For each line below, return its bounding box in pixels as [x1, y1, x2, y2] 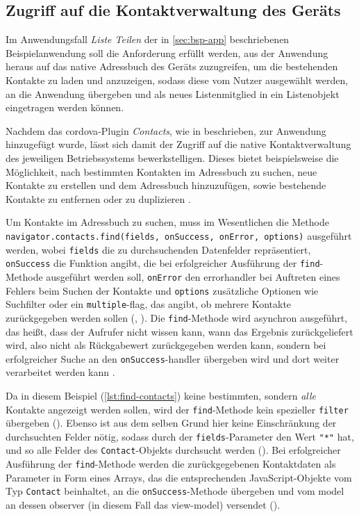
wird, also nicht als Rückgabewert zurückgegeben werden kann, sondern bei [6, 338, 326, 352]
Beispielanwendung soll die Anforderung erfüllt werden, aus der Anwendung [6, 45, 328, 60]
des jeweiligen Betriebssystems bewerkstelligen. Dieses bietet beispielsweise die [6, 150, 339, 165]
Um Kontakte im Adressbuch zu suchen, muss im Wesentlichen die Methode [6, 215, 329, 229]
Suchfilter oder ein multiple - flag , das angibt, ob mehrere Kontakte [6, 297, 292, 311]
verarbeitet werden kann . [6, 365, 115, 379]
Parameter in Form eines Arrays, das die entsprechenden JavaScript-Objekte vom [6, 470, 352, 484]
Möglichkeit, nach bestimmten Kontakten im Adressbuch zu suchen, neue [6, 164, 317, 179]
